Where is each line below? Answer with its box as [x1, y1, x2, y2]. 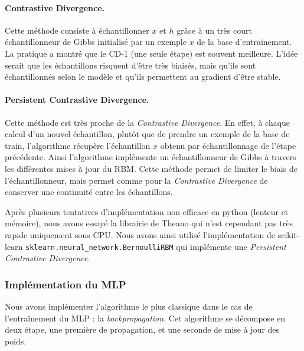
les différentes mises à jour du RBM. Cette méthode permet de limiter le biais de [5, 162, 298, 174]
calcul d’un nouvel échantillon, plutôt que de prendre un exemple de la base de [5, 128, 290, 140]
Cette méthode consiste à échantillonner [5, 24, 149, 36]
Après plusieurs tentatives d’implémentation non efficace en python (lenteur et [5, 205, 289, 217]
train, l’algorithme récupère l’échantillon [5, 139, 151, 151]
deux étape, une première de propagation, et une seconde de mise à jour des [5, 323, 280, 336]
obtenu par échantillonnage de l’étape [160, 139, 296, 151]
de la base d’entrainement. [197, 35, 292, 48]
